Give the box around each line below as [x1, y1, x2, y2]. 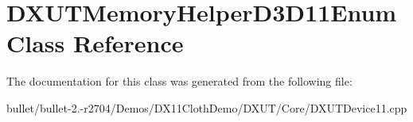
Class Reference [6, 27, 184, 59]
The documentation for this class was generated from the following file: [6, 73, 353, 90]
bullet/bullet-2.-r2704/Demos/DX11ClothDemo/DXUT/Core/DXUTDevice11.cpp [6, 99, 407, 116]
